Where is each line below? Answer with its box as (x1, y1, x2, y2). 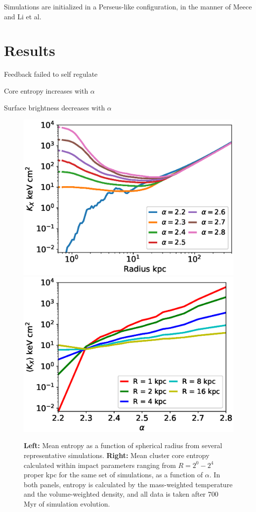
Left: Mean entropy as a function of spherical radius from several (24, 440, 222, 451)
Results (4, 40, 55, 60)
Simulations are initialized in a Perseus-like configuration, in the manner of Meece (4, 1, 252, 11)
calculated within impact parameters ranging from (24, 460, 176, 470)
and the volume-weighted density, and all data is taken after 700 (24, 489, 218, 499)
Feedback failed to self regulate (4, 69, 98, 79)
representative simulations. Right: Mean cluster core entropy (24, 450, 210, 460)
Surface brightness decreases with (4, 102, 105, 112)
